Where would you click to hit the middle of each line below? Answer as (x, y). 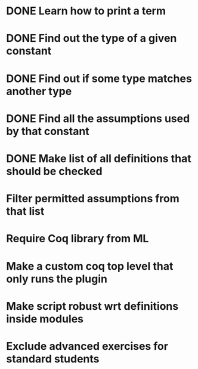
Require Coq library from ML (78, 239)
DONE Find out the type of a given (92, 39)
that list (25, 211)
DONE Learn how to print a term (86, 11)
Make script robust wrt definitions (92, 306)
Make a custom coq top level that (90, 266)
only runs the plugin (57, 279)
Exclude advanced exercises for (87, 346)
